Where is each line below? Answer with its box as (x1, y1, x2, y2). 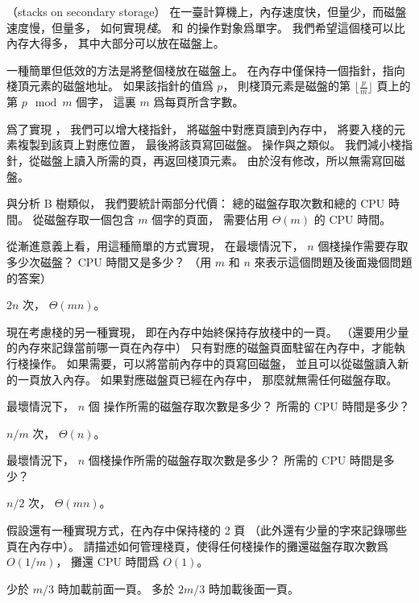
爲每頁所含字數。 (153, 93, 244, 110)
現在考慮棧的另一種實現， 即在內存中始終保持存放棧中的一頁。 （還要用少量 (6, 323, 409, 340)
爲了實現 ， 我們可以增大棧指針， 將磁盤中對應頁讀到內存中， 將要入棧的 (6, 120, 394, 137)
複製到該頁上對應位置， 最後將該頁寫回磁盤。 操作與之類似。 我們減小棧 (17, 136, 401, 153)
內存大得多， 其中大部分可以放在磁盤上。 (6, 35, 225, 52)
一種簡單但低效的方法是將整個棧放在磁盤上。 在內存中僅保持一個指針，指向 (6, 61, 405, 78)
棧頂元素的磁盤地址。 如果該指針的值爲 (6, 77, 214, 94)
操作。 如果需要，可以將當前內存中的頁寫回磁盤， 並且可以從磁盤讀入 (28, 354, 398, 371)
